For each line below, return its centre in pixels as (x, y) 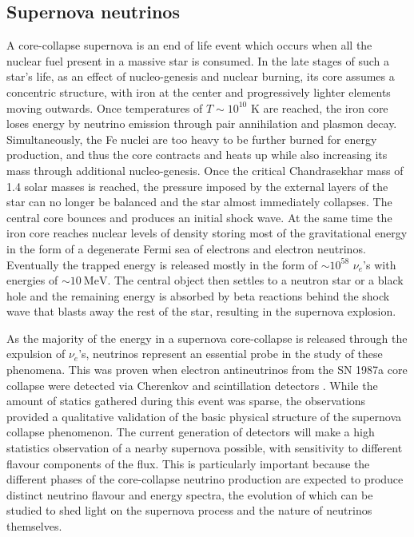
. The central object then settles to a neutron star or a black (255, 280)
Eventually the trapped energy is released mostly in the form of (162, 264)
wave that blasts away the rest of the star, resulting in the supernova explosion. (201, 311)
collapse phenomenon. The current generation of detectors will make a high (191, 432)
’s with (380, 264)
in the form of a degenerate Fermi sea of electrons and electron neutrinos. (186, 248)
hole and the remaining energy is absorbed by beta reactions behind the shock (198, 295)
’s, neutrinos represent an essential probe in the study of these (231, 354)
